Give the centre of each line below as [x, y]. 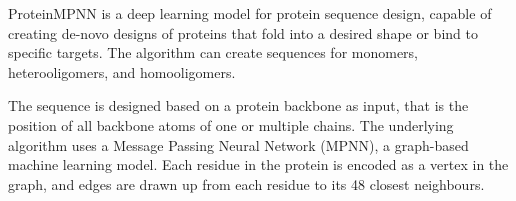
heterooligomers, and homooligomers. [122, 71]
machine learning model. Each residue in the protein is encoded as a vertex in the [258, 164]
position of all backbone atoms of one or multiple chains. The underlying [231, 124]
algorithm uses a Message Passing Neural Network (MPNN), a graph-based [238, 144]
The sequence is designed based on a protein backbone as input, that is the [238, 105]
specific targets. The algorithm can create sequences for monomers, [213, 52]
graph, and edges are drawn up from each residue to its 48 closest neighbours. [246, 183]
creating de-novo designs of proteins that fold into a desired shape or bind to [243, 32]
